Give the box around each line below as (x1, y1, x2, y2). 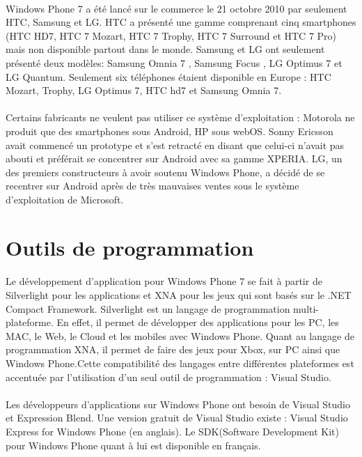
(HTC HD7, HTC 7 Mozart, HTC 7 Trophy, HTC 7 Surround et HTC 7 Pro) (6, 28, 337, 42)
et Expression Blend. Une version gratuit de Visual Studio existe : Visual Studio (6, 410, 348, 425)
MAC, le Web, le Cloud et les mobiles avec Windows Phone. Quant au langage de (6, 328, 354, 343)
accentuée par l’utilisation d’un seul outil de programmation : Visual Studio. (6, 369, 331, 384)
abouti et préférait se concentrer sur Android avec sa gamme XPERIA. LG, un (6, 151, 343, 166)
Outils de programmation (6, 233, 254, 261)
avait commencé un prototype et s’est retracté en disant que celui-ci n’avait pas (6, 137, 345, 152)
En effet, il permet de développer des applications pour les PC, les (56, 315, 339, 330)
